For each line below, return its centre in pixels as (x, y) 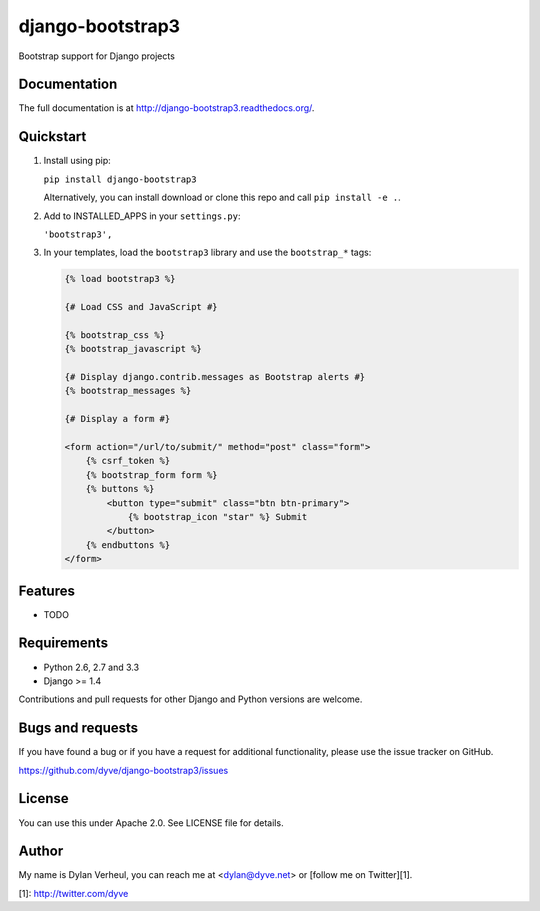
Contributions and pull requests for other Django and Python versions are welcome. (190, 699)
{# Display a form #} (117, 419)
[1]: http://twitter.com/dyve (73, 893)
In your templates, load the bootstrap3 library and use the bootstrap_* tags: (207, 252)
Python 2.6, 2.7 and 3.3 (91, 667)
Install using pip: (77, 161)
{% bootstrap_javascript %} (133, 349)
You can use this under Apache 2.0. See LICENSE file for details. (151, 822)
